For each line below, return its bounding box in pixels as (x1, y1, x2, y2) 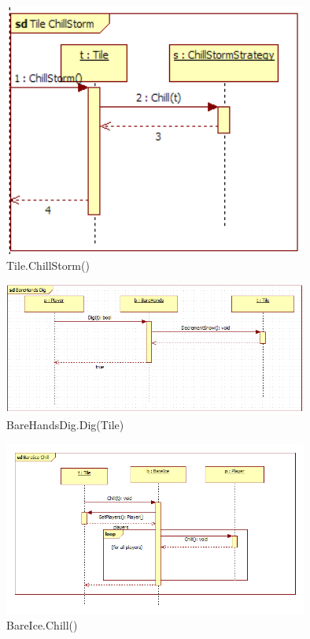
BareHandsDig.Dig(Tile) (6, 417, 124, 433)
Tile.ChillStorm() (6, 256, 90, 273)
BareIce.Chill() (6, 616, 78, 633)
